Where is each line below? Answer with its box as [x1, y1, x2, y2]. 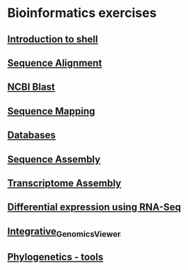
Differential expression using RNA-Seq [7, 201, 182, 213]
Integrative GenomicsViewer [7, 225, 122, 239]
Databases [7, 129, 57, 141]
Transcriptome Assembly [7, 177, 122, 189]
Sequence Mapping [7, 105, 95, 117]
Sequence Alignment [7, 57, 102, 69]
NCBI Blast [7, 81, 55, 93]
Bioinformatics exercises [7, 5, 157, 21]
